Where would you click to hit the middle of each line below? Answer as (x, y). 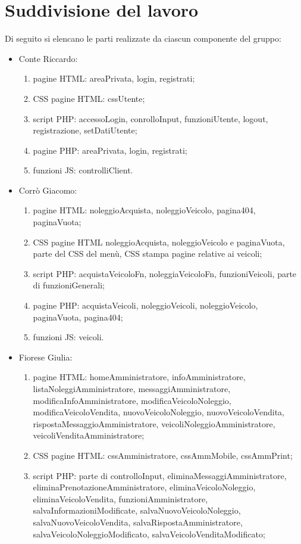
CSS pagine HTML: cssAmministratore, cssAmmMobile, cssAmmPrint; (163, 455)
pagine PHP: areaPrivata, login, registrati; (110, 150)
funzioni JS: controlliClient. (83, 170)
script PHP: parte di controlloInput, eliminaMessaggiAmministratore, (160, 475)
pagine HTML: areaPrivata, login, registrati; (114, 78)
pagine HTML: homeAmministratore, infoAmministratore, (139, 377)
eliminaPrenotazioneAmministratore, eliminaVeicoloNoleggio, (144, 487)
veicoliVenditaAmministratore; (89, 435)
